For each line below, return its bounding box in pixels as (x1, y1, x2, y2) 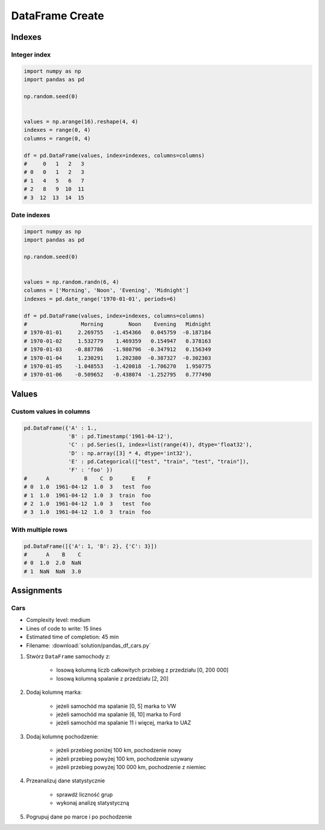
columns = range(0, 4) (23, 135, 91, 142)
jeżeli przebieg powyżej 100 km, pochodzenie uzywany (56, 755, 193, 762)
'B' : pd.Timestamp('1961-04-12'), (68, 432, 173, 440)
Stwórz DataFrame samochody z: (26, 653, 111, 660)
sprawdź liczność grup (56, 791, 113, 798)
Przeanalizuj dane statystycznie (26, 777, 105, 784)
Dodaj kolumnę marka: (26, 688, 82, 696)
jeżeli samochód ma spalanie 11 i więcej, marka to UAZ (56, 719, 191, 726)
